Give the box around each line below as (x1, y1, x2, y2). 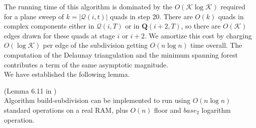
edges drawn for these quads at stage (4, 30, 115, 40)
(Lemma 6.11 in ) (4, 85, 57, 96)
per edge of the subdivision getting (43, 40, 148, 50)
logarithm (201, 104, 231, 115)
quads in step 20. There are (110, 11, 193, 21)
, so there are (181, 21, 221, 31)
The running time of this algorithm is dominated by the (4, 1, 173, 11)
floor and (154, 104, 181, 115)
